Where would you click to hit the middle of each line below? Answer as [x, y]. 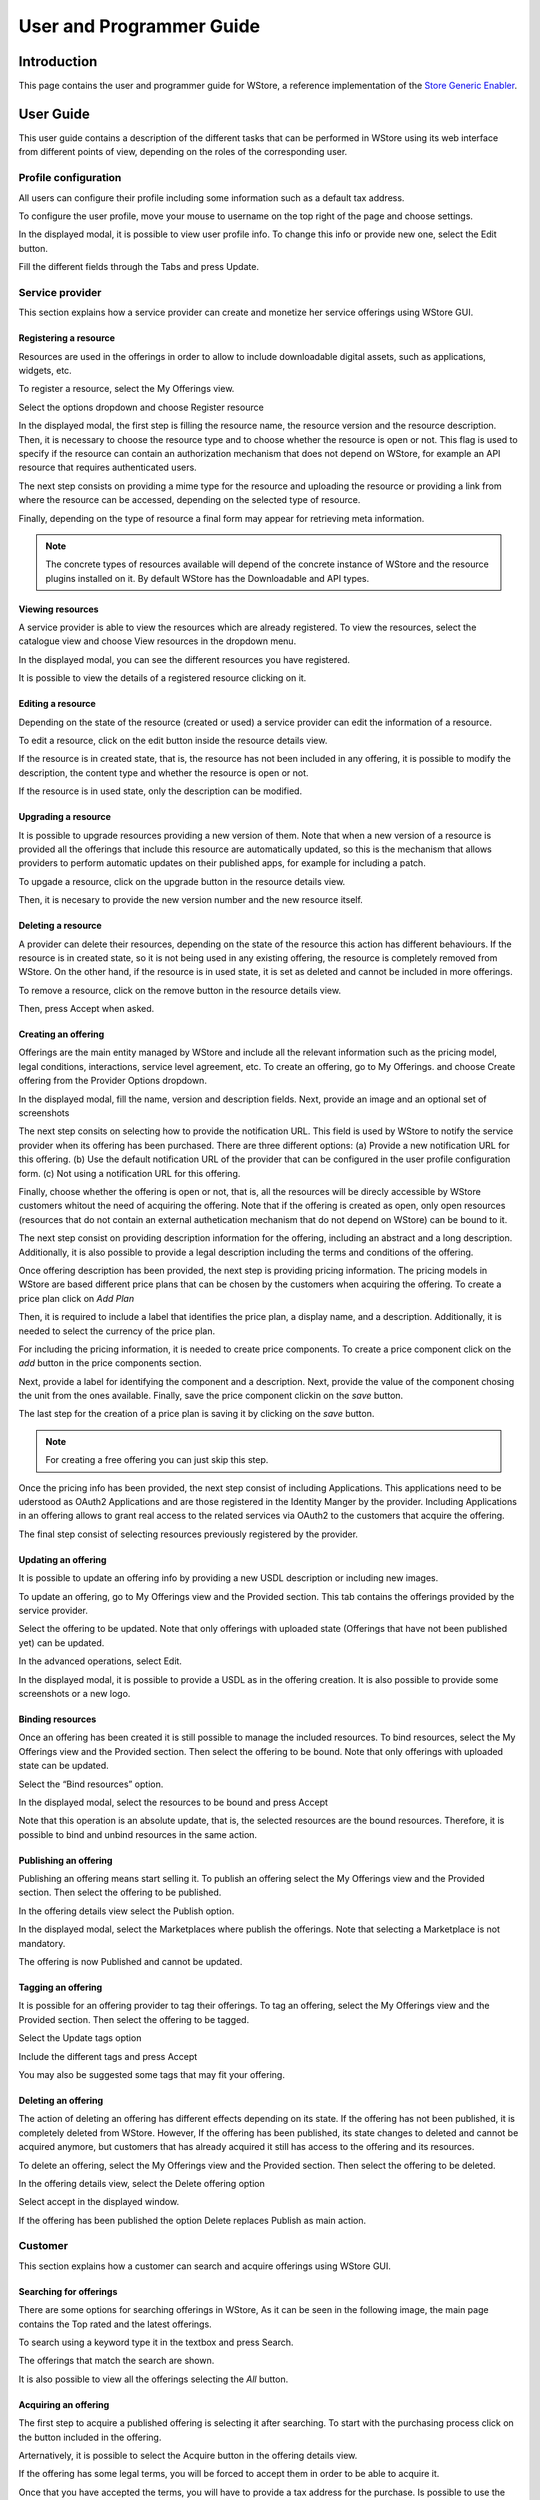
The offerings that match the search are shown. [116, 2361]
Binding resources [57, 1719]
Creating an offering [61, 1034]
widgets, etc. [45, 370]
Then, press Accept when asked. [86, 1009]
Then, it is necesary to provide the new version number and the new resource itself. [191, 900]
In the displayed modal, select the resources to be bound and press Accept [173, 1802]
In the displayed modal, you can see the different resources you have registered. [184, 659]
